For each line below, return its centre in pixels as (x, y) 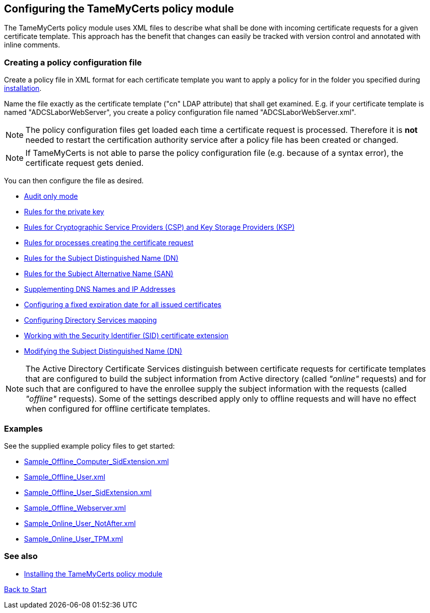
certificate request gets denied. (85, 163)
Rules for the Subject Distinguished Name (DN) (101, 258)
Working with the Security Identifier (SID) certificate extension (126, 336)
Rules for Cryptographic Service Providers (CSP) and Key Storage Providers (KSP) (159, 227)
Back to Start (25, 589)
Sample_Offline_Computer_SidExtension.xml (96, 461)
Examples (23, 428)
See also (21, 556)
